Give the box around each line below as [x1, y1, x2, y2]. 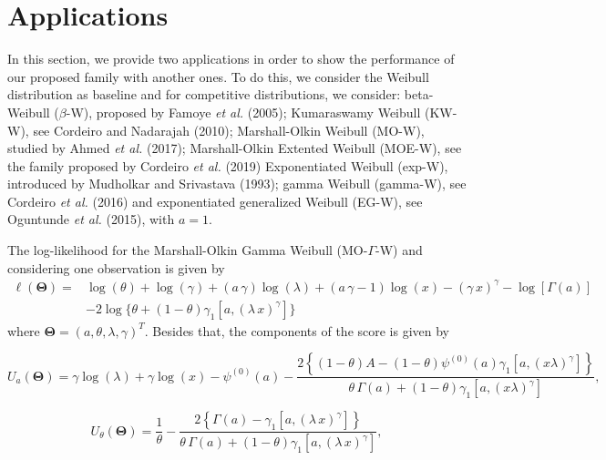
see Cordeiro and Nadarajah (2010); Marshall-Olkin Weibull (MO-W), [33, 120, 425, 139]
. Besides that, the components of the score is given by [144, 321, 450, 340]
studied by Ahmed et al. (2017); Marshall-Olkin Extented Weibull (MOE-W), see [7, 138, 462, 158]
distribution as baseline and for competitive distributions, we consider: [7, 85, 401, 104]
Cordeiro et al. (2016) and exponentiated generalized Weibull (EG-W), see [7, 191, 423, 210]
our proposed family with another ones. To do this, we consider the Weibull [7, 66, 429, 86]
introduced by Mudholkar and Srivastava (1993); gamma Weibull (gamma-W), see [7, 174, 467, 193]
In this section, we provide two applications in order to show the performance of [7, 49, 455, 68]
